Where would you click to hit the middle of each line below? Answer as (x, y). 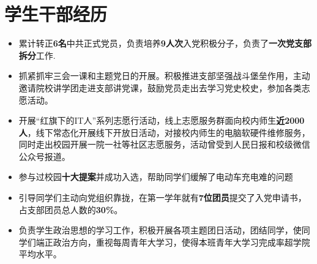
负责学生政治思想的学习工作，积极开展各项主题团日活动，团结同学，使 (160, 230)
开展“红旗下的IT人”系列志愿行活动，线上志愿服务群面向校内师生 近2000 (162, 120)
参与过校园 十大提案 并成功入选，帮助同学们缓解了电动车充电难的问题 (156, 177)
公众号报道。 (44, 156)
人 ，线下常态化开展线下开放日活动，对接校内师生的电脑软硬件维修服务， (164, 132)
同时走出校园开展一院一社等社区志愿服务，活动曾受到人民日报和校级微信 (164, 144)
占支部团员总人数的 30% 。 (71, 209)
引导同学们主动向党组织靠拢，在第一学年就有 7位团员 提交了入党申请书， (162, 198)
